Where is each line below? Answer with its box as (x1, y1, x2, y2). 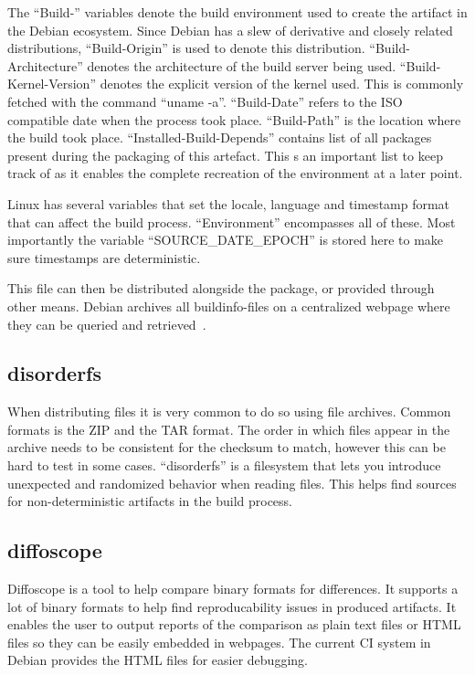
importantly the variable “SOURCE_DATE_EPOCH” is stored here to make (7, 230, 444, 249)
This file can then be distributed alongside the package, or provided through (7, 279, 435, 298)
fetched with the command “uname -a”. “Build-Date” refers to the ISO (7, 91, 403, 111)
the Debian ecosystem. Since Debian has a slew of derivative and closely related (7, 20, 453, 39)
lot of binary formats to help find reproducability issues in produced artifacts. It (7, 596, 457, 616)
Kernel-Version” (7, 74, 96, 93)
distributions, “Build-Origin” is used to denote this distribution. (7, 38, 365, 58)
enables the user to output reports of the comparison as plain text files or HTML (7, 615, 461, 634)
